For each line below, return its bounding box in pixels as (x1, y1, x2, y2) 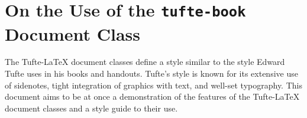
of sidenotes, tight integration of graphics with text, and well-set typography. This (5, 78, 302, 91)
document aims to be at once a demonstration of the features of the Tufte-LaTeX (5, 90, 300, 103)
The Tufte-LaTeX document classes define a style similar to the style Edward (5, 55, 285, 68)
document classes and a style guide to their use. (5, 101, 178, 114)
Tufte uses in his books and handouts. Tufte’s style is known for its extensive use (5, 67, 298, 80)
